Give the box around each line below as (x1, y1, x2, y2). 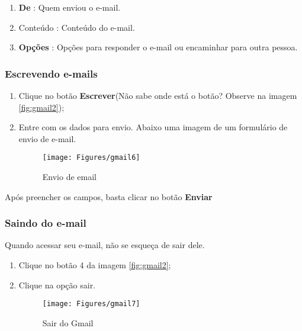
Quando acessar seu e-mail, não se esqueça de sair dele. (5, 239, 205, 251)
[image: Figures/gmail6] (42, 153, 140, 162)
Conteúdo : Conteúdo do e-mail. (18, 21, 135, 33)
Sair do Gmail (42, 316, 94, 329)
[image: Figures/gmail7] (42, 300, 140, 308)
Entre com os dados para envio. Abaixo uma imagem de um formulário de (18, 121, 288, 133)
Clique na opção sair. (18, 278, 96, 291)
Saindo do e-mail (5, 216, 86, 230)
